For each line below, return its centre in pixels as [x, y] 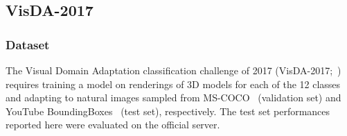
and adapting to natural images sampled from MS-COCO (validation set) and [173, 97]
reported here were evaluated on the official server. [113, 125]
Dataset [28, 44]
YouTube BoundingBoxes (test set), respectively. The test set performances [168, 111]
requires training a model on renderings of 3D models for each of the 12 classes [173, 84]
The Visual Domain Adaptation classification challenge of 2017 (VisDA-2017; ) [173, 70]
